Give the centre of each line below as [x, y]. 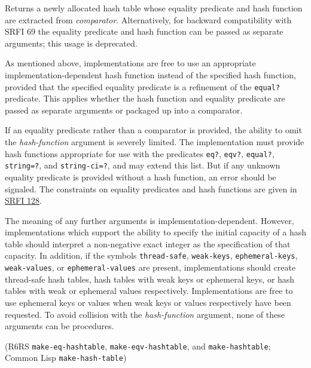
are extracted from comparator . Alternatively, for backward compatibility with [148, 19]
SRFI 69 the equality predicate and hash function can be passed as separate [144, 31]
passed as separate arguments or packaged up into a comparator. [124, 110]
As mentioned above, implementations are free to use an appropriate [130, 63]
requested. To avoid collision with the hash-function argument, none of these [145, 314]
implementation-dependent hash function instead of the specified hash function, [150, 74]
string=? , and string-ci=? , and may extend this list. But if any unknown [143, 165]
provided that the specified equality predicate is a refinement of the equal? [143, 86]
